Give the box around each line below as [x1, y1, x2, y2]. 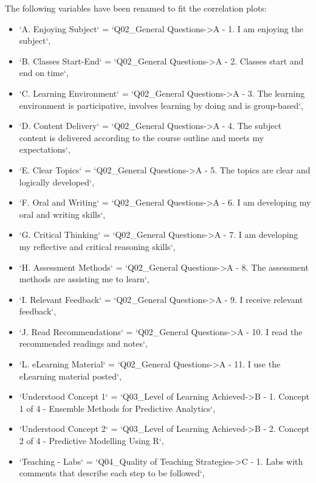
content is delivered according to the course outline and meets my [19, 131, 264, 144]
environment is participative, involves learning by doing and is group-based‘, [19, 99, 303, 111]
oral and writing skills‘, [19, 207, 106, 220]
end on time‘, [19, 66, 69, 79]
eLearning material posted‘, [19, 369, 122, 382]
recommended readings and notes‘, [19, 337, 148, 350]
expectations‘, [19, 143, 70, 156]
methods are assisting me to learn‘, [19, 273, 149, 285]
